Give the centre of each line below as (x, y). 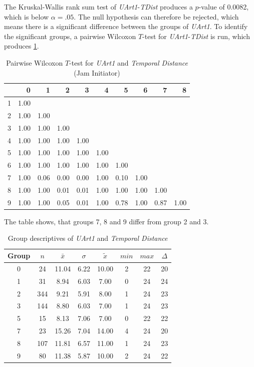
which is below (27, 16)
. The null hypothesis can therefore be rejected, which (156, 16)
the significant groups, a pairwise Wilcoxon (70, 36)
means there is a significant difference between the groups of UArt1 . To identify (126, 26)
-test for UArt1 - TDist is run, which (196, 36)
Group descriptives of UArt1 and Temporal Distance (88, 238)
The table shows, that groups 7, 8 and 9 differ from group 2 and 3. (106, 221)
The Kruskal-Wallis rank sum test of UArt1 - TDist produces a (98, 7)
